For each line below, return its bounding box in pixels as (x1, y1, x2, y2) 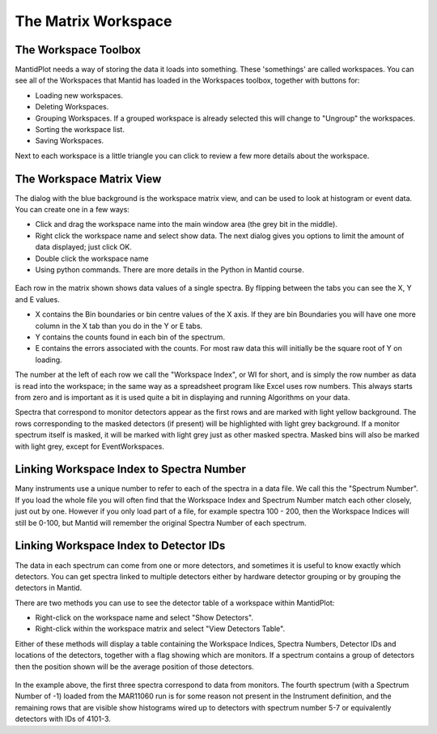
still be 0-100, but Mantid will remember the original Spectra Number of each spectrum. (15, 518, 307, 527)
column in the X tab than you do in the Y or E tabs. (35, 321, 203, 331)
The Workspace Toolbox (15, 43, 142, 57)
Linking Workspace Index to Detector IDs (15, 539, 226, 553)
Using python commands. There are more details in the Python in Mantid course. (35, 265, 304, 275)
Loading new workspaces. (35, 90, 123, 100)
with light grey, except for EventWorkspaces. (15, 442, 165, 451)
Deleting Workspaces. (35, 102, 109, 112)
